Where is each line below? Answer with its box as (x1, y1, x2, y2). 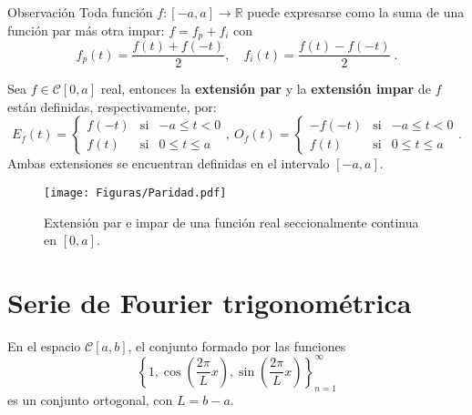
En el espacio (7, 336, 81, 355)
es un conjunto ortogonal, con (7, 390, 173, 409)
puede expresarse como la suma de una (247, 3, 465, 21)
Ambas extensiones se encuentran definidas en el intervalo (7, 154, 330, 173)
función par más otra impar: (7, 20, 165, 39)
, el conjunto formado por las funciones (128, 336, 346, 355)
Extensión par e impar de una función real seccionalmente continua (44, 212, 419, 231)
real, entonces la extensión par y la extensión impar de (100, 79, 431, 98)
